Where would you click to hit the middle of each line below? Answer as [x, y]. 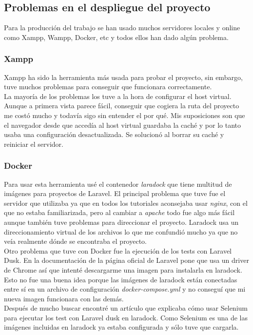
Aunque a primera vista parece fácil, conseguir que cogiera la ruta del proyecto [122, 106]
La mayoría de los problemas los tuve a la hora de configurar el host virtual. [118, 96]
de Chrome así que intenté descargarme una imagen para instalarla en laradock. [123, 269]
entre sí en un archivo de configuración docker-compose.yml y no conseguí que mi [125, 289]
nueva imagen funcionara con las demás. [64, 298]
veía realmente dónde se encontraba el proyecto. [75, 241]
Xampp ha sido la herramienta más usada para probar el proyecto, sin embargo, [123, 77]
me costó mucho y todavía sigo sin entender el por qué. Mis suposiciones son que [125, 115]
